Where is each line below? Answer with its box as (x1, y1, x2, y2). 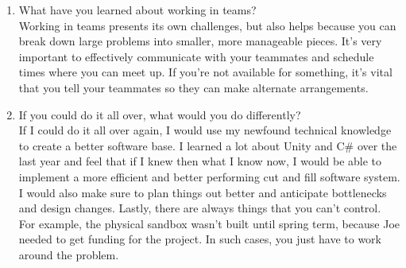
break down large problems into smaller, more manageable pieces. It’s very (18, 33, 382, 49)
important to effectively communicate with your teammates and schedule (18, 48, 374, 64)
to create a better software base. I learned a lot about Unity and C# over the (18, 137, 397, 153)
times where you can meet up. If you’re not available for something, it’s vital (18, 64, 392, 80)
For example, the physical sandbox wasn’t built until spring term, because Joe (18, 215, 400, 231)
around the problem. (18, 246, 119, 262)
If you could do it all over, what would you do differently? (18, 106, 301, 122)
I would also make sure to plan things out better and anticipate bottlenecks (18, 184, 387, 200)
